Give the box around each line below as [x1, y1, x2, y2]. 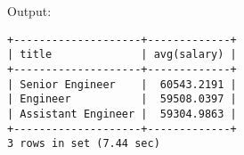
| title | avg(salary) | [7, 48, 237, 61]
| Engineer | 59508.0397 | [7, 93, 237, 106]
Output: [7, 2, 52, 20]
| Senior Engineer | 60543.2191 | [7, 77, 237, 91]
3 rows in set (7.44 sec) [7, 137, 160, 151]
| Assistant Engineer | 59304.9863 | [7, 107, 237, 120]
